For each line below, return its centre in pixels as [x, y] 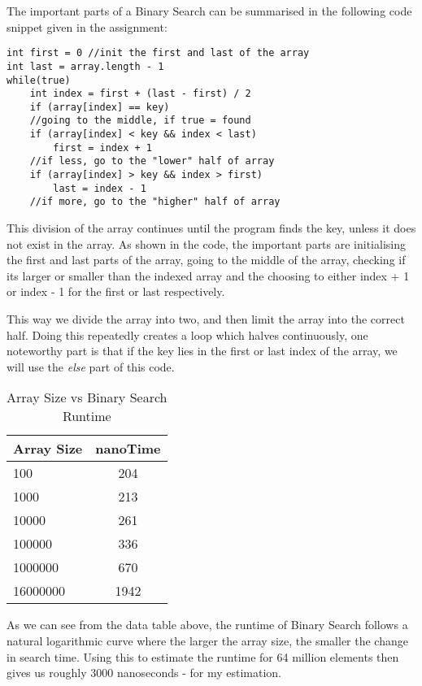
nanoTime [128, 449]
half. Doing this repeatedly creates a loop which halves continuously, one [187, 334]
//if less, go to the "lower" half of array [152, 161]
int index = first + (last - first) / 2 [140, 94]
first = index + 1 [102, 148]
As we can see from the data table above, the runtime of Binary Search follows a [207, 625]
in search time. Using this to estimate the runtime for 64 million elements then [203, 656]
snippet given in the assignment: [87, 26]
